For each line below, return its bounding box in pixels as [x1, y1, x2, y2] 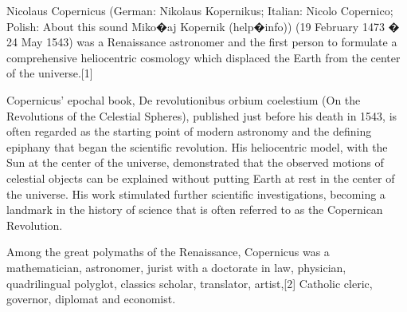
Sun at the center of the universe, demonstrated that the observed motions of [6, 154, 384, 171]
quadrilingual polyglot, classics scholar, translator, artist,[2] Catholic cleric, [6, 274, 373, 291]
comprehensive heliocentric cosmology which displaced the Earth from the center [6, 49, 401, 65]
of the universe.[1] [6, 65, 93, 81]
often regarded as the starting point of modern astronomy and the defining [6, 123, 372, 140]
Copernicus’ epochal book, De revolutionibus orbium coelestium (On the [6, 91, 361, 108]
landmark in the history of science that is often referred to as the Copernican [6, 201, 383, 218]
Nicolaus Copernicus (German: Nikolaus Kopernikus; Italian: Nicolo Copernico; [6, 2, 393, 18]
